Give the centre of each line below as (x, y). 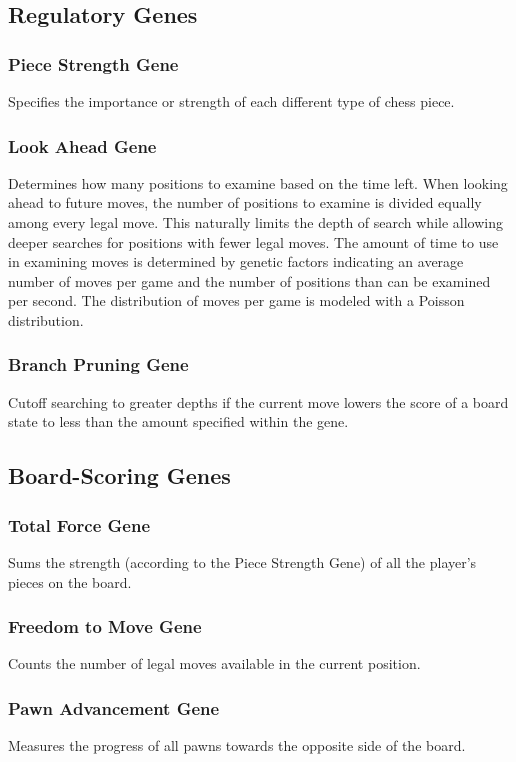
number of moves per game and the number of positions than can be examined (249, 280)
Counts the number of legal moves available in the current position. (214, 663)
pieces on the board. (70, 581)
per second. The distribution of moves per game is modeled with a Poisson (236, 300)
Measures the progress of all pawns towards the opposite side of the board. (237, 745)
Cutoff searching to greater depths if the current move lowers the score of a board (258, 401)
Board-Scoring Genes (119, 475)
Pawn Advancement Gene (114, 707)
